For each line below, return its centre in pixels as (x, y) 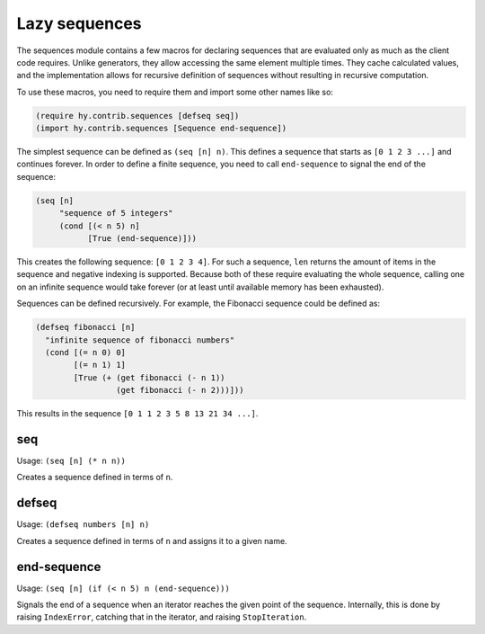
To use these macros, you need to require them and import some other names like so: (175, 92)
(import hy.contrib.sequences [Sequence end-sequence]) (161, 129)
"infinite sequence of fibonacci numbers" (140, 340)
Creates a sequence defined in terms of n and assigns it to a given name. (152, 540)
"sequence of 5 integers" (116, 213)
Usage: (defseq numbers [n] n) (83, 524)
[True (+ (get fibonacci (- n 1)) (149, 377)
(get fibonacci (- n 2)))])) (180, 390)
